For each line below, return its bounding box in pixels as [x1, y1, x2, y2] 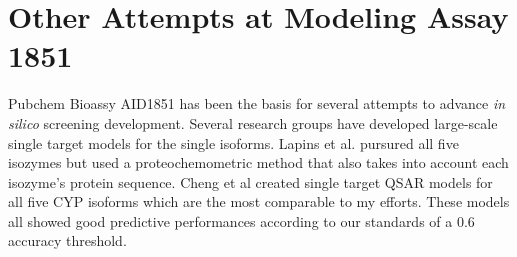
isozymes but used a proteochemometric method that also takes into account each [8, 152, 509, 173]
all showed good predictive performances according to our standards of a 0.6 [8, 210, 475, 231]
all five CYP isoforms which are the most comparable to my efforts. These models [8, 191, 510, 212]
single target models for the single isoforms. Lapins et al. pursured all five [8, 132, 459, 153]
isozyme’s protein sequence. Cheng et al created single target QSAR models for [8, 171, 493, 192]
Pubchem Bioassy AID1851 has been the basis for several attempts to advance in [8, 93, 506, 114]
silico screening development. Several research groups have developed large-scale [8, 112, 498, 133]
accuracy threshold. [8, 230, 127, 251]
